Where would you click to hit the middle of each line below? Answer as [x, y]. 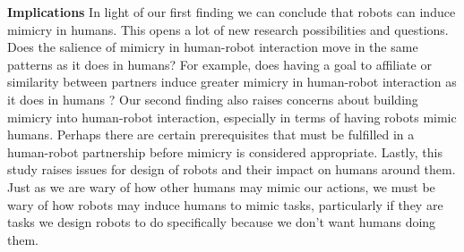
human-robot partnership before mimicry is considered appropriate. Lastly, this [225, 151]
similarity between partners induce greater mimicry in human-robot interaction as [232, 82]
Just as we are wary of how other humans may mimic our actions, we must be [221, 186]
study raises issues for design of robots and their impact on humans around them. [232, 169]
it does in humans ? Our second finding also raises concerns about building [213, 99]
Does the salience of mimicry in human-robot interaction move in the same [213, 47]
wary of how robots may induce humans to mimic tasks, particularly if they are [225, 204]
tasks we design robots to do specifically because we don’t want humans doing [222, 222]
